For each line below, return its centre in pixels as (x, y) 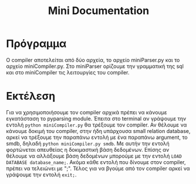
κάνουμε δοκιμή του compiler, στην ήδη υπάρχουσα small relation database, (98, 131)
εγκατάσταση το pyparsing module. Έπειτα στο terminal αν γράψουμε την (96, 118)
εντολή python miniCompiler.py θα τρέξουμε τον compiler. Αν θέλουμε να (97, 125)
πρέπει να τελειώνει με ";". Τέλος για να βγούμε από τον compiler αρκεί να (98, 168)
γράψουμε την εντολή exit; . (41, 175)
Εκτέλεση (31, 96)
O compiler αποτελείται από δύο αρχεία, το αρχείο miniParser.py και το (93, 60)
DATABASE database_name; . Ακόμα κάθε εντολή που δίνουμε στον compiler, (96, 162)
